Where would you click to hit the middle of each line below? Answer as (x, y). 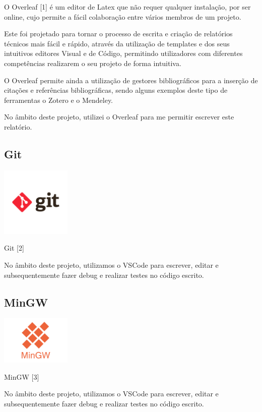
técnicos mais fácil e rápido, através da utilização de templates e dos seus (117, 43)
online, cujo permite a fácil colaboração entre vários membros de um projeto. (123, 16)
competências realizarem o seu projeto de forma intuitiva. (93, 63)
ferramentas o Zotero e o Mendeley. (59, 100)
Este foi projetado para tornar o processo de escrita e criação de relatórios (118, 34)
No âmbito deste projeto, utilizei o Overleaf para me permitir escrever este (119, 117)
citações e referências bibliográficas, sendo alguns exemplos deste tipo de (116, 90)
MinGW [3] (22, 376)
